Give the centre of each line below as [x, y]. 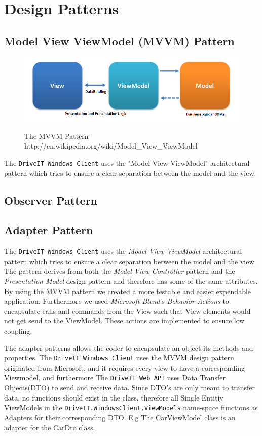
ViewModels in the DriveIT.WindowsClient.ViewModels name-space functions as [131, 407]
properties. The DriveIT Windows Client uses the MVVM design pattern [119, 358]
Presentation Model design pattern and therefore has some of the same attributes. [131, 281]
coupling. [18, 330]
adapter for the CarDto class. [50, 427]
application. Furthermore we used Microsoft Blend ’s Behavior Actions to [117, 301]
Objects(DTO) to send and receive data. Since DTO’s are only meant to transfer [130, 388]
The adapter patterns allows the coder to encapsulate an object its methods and [129, 348]
